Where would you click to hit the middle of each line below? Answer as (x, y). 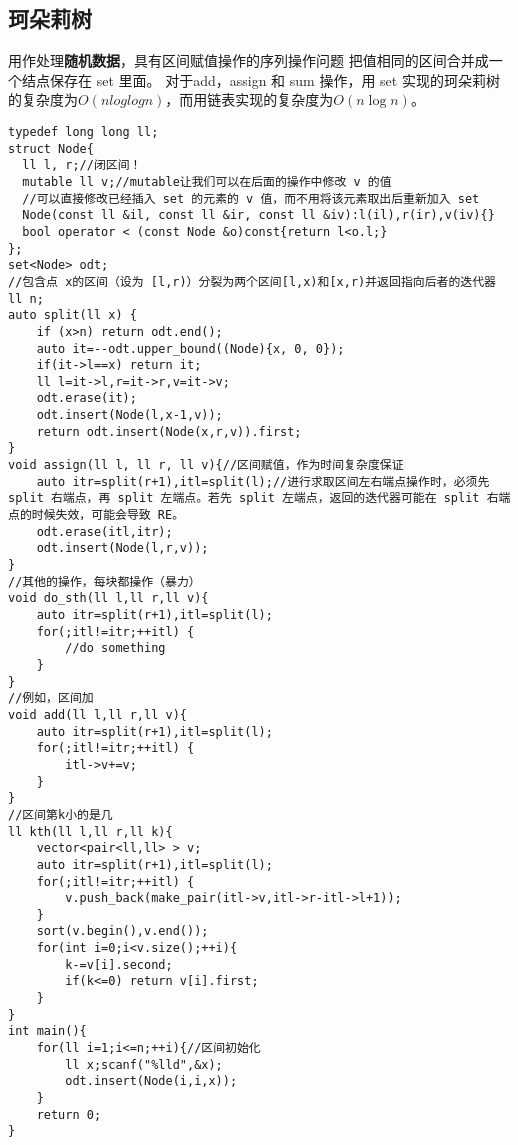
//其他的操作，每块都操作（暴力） (104, 581)
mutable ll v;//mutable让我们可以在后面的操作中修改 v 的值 (207, 181)
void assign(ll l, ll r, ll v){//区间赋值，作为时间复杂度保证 (206, 465)
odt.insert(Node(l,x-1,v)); (129, 415)
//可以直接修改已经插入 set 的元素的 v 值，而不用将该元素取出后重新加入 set (251, 198)
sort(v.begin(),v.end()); (122, 931)
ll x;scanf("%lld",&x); (144, 1064)
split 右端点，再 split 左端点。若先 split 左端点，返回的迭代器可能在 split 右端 (259, 498)
